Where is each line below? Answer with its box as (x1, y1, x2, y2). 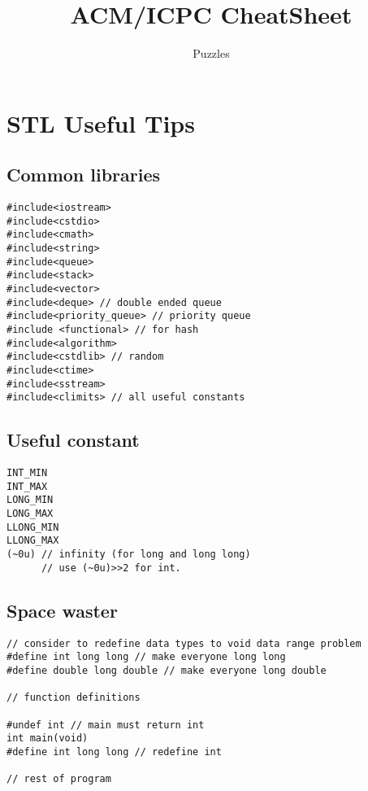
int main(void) (6, 732, 89, 745)
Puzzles (193, 45, 230, 62)
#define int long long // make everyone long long (6, 651, 286, 663)
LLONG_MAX (6, 535, 59, 547)
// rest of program (6, 773, 111, 785)
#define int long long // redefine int (6, 745, 222, 758)
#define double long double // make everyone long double (6, 664, 327, 676)
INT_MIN (6, 467, 48, 479)
